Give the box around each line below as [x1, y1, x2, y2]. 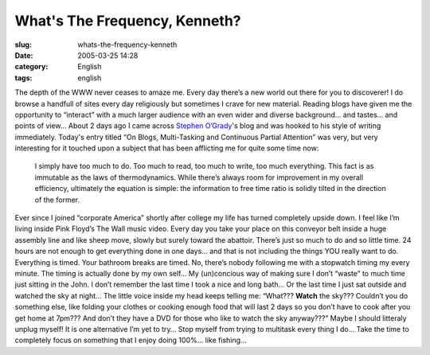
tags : [14, 72, 33, 83]
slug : [14, 40, 32, 49]
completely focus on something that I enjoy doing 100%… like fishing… [14, 335, 247, 345]
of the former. [34, 195, 80, 205]
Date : [14, 50, 33, 60]
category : [14, 62, 49, 72]
